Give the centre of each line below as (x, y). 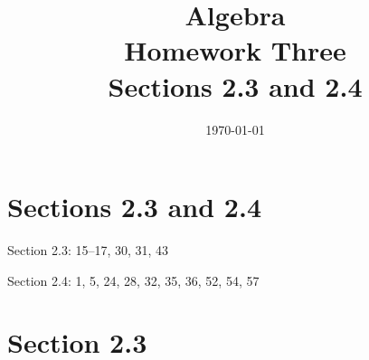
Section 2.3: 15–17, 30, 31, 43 (88, 250)
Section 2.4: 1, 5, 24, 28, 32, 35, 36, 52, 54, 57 (133, 280)
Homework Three (235, 50)
